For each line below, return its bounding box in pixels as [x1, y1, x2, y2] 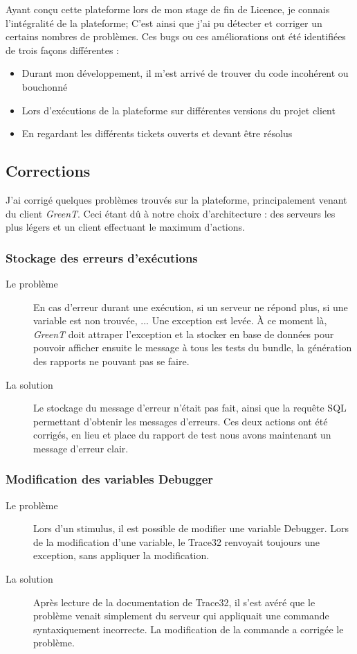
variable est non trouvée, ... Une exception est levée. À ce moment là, [33, 313, 327, 328]
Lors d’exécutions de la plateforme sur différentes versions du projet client [21, 103, 336, 117]
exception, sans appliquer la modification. [33, 548, 210, 563]
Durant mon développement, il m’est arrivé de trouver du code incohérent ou [21, 66, 349, 80]
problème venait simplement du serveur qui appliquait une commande [33, 608, 329, 623]
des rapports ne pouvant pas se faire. [33, 353, 190, 368]
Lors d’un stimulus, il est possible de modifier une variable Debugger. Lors [33, 521, 349, 536]
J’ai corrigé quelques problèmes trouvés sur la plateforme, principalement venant [6, 192, 347, 206]
